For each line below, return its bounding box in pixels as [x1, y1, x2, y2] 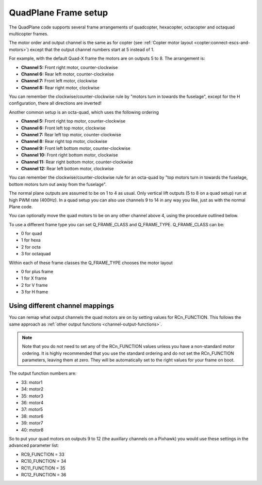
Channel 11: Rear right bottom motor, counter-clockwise [21, 159, 133, 165]
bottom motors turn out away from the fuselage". [9, 181, 107, 187]
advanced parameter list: [9, 442, 59, 448]
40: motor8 [21, 427, 44, 433]
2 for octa [21, 244, 41, 250]
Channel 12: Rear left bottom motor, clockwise [21, 165, 114, 172]
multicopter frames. [9, 31, 49, 36]
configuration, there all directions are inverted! [9, 100, 102, 106]
